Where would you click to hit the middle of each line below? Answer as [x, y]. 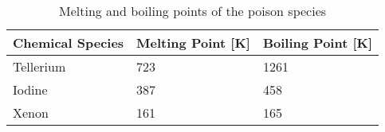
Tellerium [39, 66]
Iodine [30, 89]
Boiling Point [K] [318, 43]
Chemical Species [69, 43]
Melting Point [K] [193, 43]
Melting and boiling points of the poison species [193, 11]
